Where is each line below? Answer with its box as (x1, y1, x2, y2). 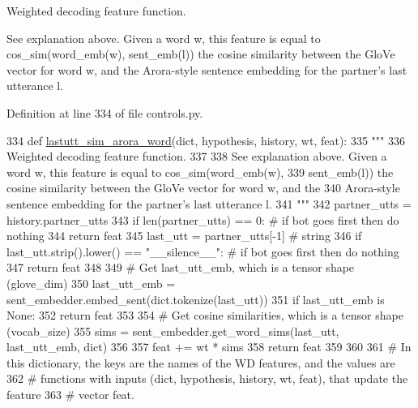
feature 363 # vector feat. (6, 386, 134, 403)
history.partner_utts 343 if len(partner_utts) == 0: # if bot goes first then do (6, 211, 399, 228)
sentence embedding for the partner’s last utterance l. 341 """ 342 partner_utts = (6, 195, 412, 212)
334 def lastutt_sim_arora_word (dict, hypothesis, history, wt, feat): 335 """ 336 (6, 131, 405, 148)
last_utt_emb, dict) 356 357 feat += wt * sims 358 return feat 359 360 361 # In (6, 338, 412, 355)
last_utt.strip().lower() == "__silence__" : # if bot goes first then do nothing (6, 243, 399, 260)
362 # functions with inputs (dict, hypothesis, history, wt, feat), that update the (6, 370, 408, 387)
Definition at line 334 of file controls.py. (6, 104, 203, 121)
